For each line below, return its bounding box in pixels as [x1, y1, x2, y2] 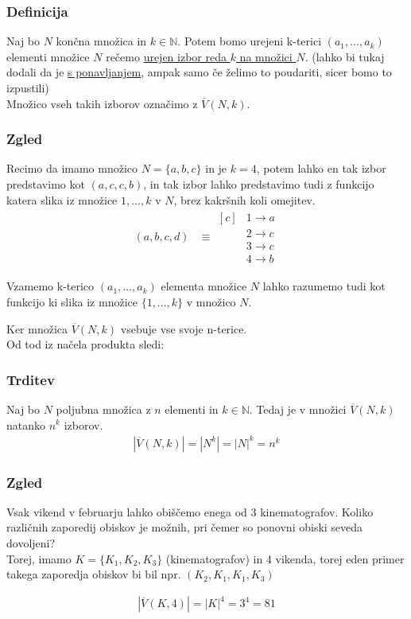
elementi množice [6, 48, 90, 64]
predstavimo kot [6, 176, 85, 192]
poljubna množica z [56, 400, 151, 417]
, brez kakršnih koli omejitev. [173, 191, 316, 208]
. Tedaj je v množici [249, 400, 347, 417]
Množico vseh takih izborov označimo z [6, 95, 198, 111]
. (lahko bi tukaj [304, 48, 385, 64]
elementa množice [161, 278, 247, 294]
